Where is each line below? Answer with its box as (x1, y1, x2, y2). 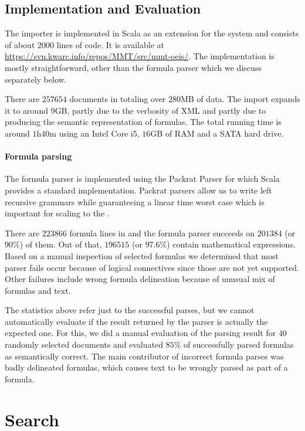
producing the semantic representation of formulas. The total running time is (5, 116, 282, 128)
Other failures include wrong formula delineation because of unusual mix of (5, 273, 275, 285)
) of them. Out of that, (19, 238, 102, 250)
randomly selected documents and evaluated (5, 338, 164, 351)
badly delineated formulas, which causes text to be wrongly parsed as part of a (5, 361, 288, 374)
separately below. (5, 73, 67, 85)
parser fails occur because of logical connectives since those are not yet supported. (5, 261, 299, 273)
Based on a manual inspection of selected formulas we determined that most (5, 249, 279, 262)
